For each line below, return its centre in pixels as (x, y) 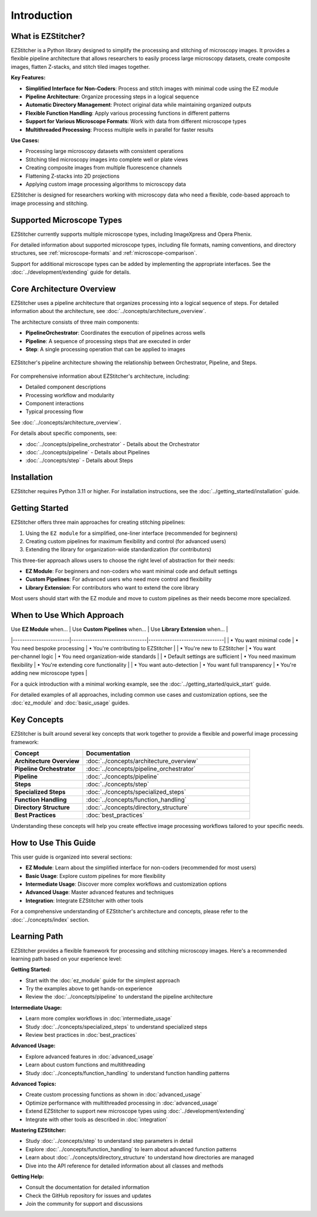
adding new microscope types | (49, 673)
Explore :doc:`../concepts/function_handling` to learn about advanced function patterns (131, 1149)
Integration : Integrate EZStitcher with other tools (85, 900)
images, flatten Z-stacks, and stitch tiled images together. (80, 66)
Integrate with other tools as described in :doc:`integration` (97, 1119)
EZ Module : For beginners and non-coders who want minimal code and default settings (131, 571)
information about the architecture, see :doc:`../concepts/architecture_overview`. (109, 311)
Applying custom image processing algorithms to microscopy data (106, 184)
